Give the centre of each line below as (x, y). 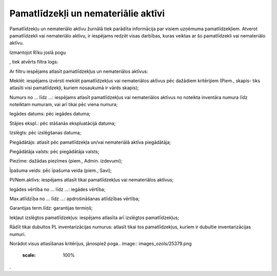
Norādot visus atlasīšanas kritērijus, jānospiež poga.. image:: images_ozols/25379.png (101, 243)
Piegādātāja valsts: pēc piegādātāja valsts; (54, 152)
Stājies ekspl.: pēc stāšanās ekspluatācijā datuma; (63, 123)
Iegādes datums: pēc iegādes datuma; (50, 114)
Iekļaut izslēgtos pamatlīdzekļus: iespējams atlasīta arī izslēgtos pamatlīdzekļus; (94, 218)
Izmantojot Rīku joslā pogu (38, 52)
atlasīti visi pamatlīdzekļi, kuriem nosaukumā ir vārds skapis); (74, 88)
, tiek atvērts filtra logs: (34, 62)
